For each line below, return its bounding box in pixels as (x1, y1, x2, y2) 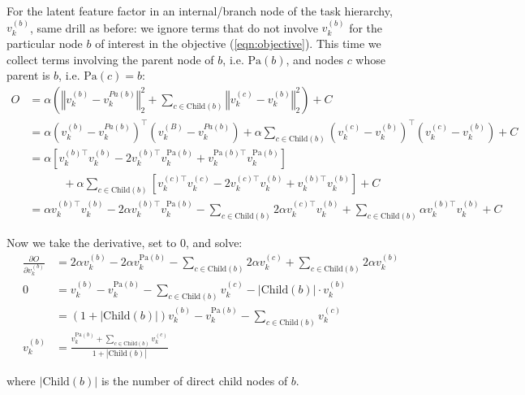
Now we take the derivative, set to (6, 233, 177, 250)
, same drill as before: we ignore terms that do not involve (29, 19, 318, 36)
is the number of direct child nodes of (101, 371, 288, 388)
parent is (6, 67, 50, 84)
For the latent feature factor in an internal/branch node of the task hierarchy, (6, 2, 393, 19)
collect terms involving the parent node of (6, 50, 214, 67)
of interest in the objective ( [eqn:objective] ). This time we (95, 35, 381, 51)
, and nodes (286, 50, 343, 67)
